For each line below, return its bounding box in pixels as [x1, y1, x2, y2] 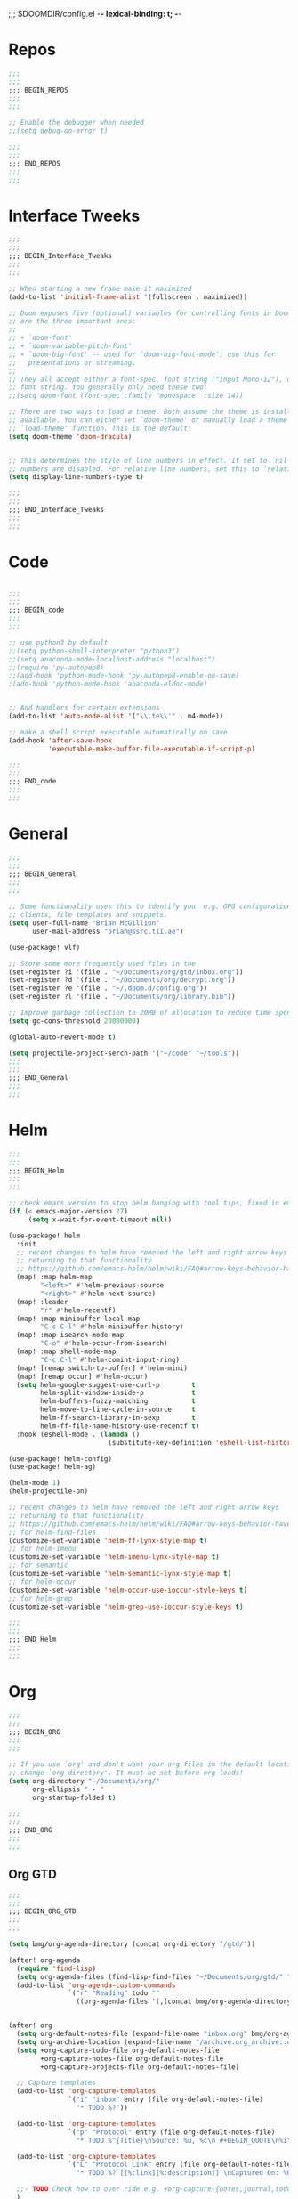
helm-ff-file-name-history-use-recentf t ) [40, 1421, 200, 1431]
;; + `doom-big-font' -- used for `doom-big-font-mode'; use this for [8, 350, 276, 359]
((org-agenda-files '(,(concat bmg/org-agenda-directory [76, 1997, 292, 2007]
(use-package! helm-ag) [8, 1463, 97, 1472]
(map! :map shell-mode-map [16, 1347, 117, 1357]
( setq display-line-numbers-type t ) [8, 473, 144, 482]
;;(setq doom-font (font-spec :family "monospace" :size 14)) [8, 392, 244, 401]
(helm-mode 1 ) [8, 1479, 61, 1488]
